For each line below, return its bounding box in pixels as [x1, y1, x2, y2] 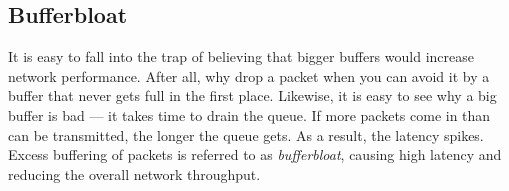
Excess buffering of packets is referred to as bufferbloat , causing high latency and [8, 144, 502, 165]
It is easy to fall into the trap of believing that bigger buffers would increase [8, 46, 474, 67]
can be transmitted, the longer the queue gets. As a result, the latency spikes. [8, 124, 484, 145]
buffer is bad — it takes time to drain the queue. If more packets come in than [8, 104, 491, 125]
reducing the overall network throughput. [8, 163, 261, 184]
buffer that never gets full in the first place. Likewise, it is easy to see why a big [8, 85, 497, 106]
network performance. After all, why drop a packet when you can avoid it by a [8, 65, 490, 86]
